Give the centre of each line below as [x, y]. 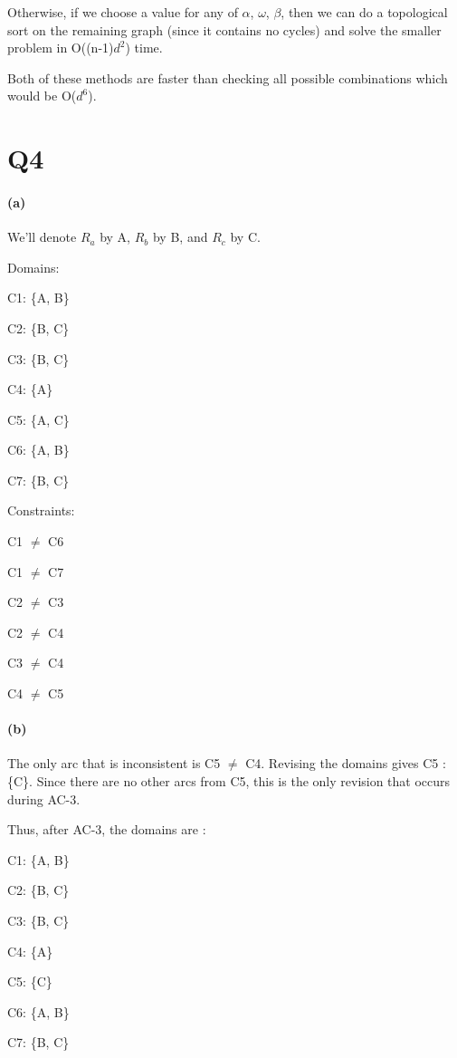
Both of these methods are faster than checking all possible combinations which [228, 77]
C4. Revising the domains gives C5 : [346, 763]
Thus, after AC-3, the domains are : [107, 829]
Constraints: [41, 510]
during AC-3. [44, 798]
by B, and [180, 237]
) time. [144, 48]
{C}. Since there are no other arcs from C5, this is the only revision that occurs [229, 781]
